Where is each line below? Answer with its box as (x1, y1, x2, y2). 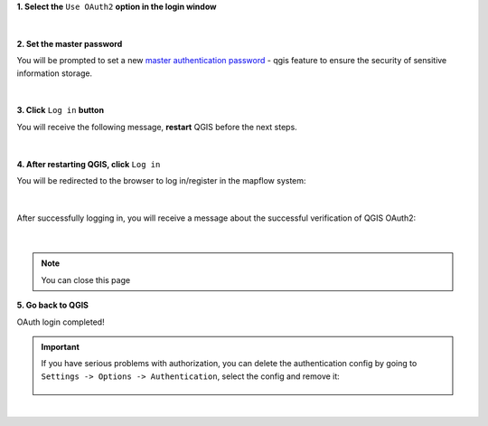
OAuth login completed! (16, 317, 105, 327)
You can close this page (41, 274, 131, 285)
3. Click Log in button (16, 105, 104, 116)
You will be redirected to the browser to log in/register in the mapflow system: (16, 175, 306, 185)
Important (41, 342, 80, 353)
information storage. (16, 68, 93, 79)
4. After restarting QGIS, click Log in (16, 158, 161, 169)
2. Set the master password (16, 38, 123, 49)
